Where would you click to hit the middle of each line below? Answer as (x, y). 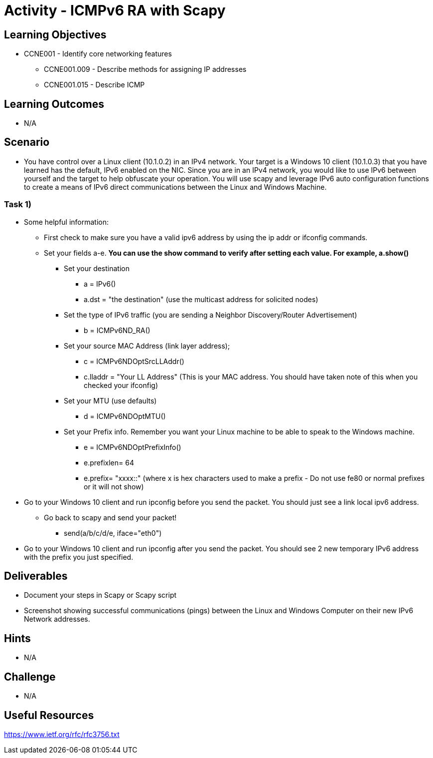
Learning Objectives (55, 34)
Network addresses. (57, 619)
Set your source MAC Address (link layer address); (147, 346)
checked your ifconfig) (121, 385)
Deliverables (36, 576)
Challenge (30, 677)
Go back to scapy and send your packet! (110, 517)
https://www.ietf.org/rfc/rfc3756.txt (62, 734)
